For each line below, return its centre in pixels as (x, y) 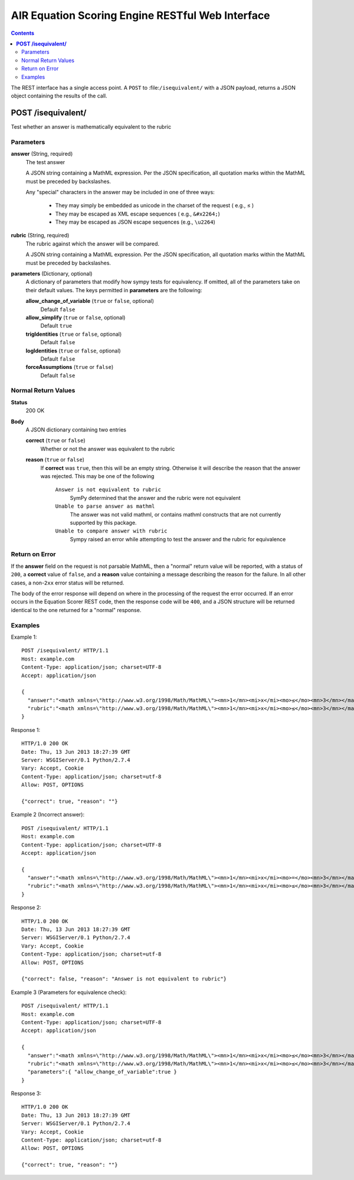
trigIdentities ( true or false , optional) (74, 334)
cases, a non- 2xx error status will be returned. (68, 583)
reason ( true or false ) (55, 460)
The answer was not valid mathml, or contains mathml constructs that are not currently (176, 514)
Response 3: (26, 1094)
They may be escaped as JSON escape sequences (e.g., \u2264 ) (135, 222)
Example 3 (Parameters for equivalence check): (69, 992)
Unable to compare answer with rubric (111, 531)
